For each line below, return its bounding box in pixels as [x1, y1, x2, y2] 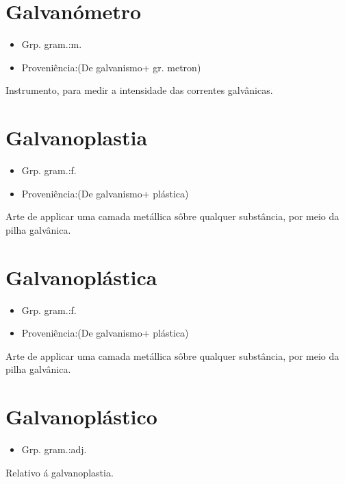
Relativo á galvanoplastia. [5, 465, 114, 479]
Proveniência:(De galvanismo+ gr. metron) [21, 60, 201, 74]
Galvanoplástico [5, 402, 157, 431]
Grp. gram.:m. [21, 37, 82, 51]
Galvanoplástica [5, 263, 157, 291]
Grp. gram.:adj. [21, 442, 87, 457]
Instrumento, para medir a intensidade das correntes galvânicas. [5, 83, 273, 97]
